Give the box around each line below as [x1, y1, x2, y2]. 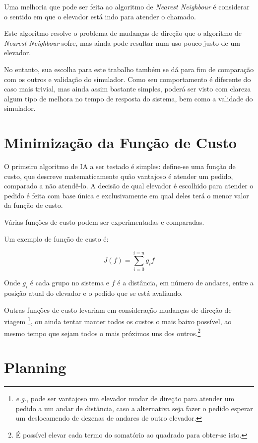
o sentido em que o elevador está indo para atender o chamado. [4, 11, 196, 21]
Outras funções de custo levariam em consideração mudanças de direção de [4, 304, 232, 315]
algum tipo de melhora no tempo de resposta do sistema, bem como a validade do [4, 93, 253, 103]
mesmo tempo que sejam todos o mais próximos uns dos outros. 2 [4, 326, 201, 338]
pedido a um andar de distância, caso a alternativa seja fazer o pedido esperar [15, 403, 253, 413]
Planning [4, 357, 66, 377]
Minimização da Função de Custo [4, 132, 237, 153]
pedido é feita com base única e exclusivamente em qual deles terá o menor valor [4, 190, 249, 200]
